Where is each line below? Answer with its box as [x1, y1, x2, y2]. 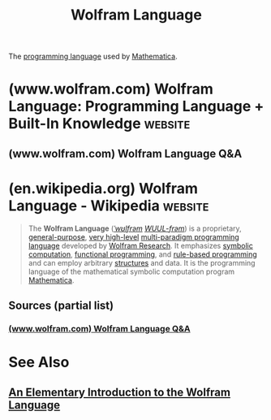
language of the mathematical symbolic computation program [28, 266, 235, 276]
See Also [8, 353, 70, 371]
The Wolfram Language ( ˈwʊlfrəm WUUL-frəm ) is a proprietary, [28, 223, 242, 233]
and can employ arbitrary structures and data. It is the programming [28, 258, 256, 267]
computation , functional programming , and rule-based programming [28, 249, 257, 259]
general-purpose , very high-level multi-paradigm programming [28, 232, 239, 241]
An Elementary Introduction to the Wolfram [8, 385, 231, 399]
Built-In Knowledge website [8, 115, 191, 133]
